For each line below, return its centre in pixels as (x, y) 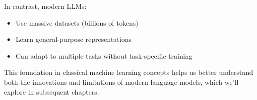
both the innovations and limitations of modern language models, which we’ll (121, 82)
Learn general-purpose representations (73, 39)
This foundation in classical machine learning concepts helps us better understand (128, 72)
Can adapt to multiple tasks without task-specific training (104, 55)
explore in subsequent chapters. (52, 91)
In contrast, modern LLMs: (45, 6)
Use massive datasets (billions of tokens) (77, 22)
